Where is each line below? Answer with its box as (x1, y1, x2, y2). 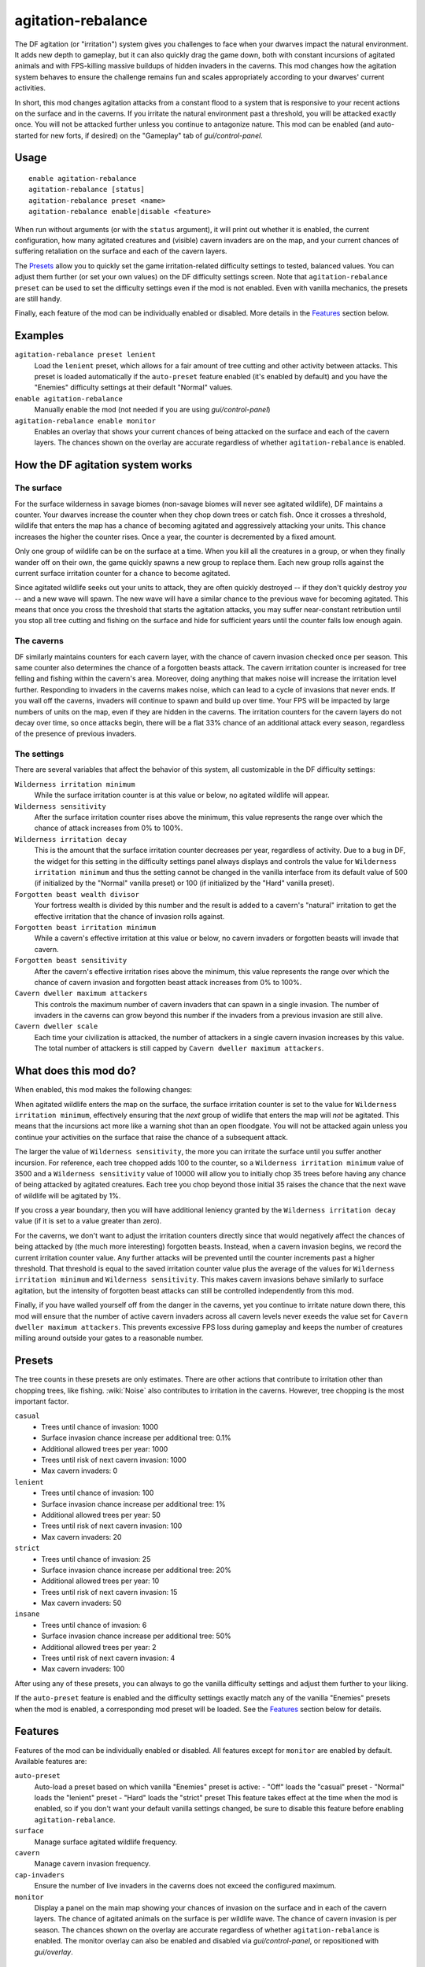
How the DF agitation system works (14, 459, 193, 472)
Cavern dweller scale (14, 1022, 98, 1031)
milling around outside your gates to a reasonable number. (14, 1334, 204, 1343)
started (14, 131, 39, 140)
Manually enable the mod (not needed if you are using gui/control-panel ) (34, 405, 271, 415)
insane (14, 1610, 40, 1618)
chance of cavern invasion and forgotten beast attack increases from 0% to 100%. (34, 977, 302, 987)
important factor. (14, 1397, 69, 1406)
